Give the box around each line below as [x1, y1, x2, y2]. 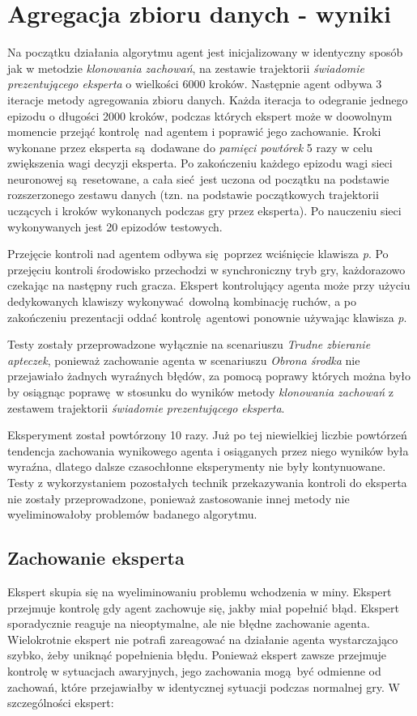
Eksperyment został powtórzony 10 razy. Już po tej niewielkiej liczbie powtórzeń [7, 426, 407, 443]
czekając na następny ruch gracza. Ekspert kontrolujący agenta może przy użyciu [7, 277, 411, 294]
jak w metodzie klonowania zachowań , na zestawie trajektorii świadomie [7, 59, 364, 76]
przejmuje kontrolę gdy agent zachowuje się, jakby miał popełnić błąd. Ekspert [7, 599, 399, 616]
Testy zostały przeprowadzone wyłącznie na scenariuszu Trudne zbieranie [7, 336, 371, 353]
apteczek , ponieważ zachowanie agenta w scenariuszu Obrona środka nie [7, 351, 360, 368]
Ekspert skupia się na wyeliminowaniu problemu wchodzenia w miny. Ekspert [7, 583, 392, 599]
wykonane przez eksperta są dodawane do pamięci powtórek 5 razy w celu [7, 138, 373, 155]
